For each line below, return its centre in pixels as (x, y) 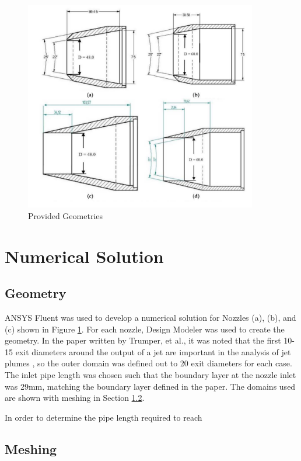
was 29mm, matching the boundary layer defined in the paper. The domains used (150, 386)
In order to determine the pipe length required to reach (104, 417)
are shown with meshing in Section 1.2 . (75, 398)
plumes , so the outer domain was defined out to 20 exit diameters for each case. (148, 363)
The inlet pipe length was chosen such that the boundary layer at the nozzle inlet (150, 375)
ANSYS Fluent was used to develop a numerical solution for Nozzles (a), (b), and (150, 318)
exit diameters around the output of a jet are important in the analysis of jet (153, 351)
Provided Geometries (66, 215)
